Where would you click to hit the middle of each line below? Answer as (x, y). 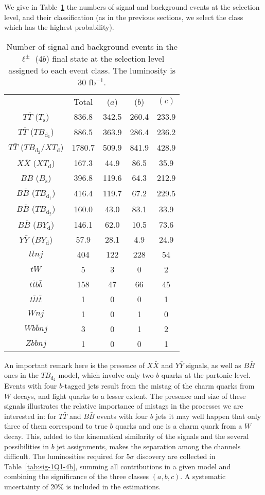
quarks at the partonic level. (206, 375)
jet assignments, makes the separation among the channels (149, 446)
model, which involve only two (106, 375)
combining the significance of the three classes (77, 476)
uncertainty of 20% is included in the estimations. (83, 486)
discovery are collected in (176, 456)
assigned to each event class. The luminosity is (92, 70)
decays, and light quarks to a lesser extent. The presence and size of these (129, 396)
